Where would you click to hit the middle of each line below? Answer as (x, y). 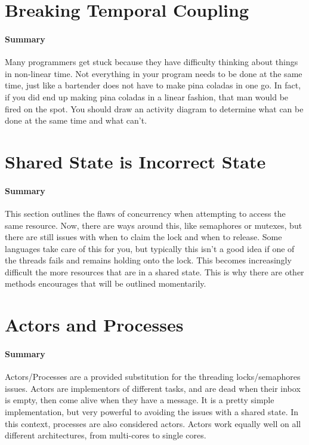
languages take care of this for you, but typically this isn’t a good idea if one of (150, 248)
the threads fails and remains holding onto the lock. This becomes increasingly (148, 260)
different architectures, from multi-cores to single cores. (106, 435)
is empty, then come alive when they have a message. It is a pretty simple (140, 400)
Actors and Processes (94, 325)
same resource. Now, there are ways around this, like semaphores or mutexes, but (154, 225)
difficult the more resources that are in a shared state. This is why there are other (154, 271)
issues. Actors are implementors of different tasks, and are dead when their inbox (153, 388)
